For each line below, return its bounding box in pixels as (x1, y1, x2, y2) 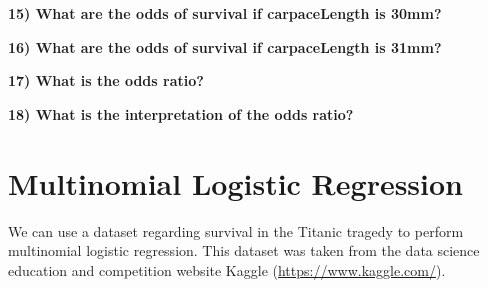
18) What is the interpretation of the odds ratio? (8, 103, 354, 124)
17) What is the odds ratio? (8, 70, 204, 91)
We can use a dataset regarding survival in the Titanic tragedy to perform (8, 220, 464, 241)
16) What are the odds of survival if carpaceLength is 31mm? (8, 36, 442, 57)
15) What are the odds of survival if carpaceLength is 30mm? (8, 3, 442, 23)
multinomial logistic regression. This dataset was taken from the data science (8, 240, 480, 261)
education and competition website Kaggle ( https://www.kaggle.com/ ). (8, 259, 446, 280)
